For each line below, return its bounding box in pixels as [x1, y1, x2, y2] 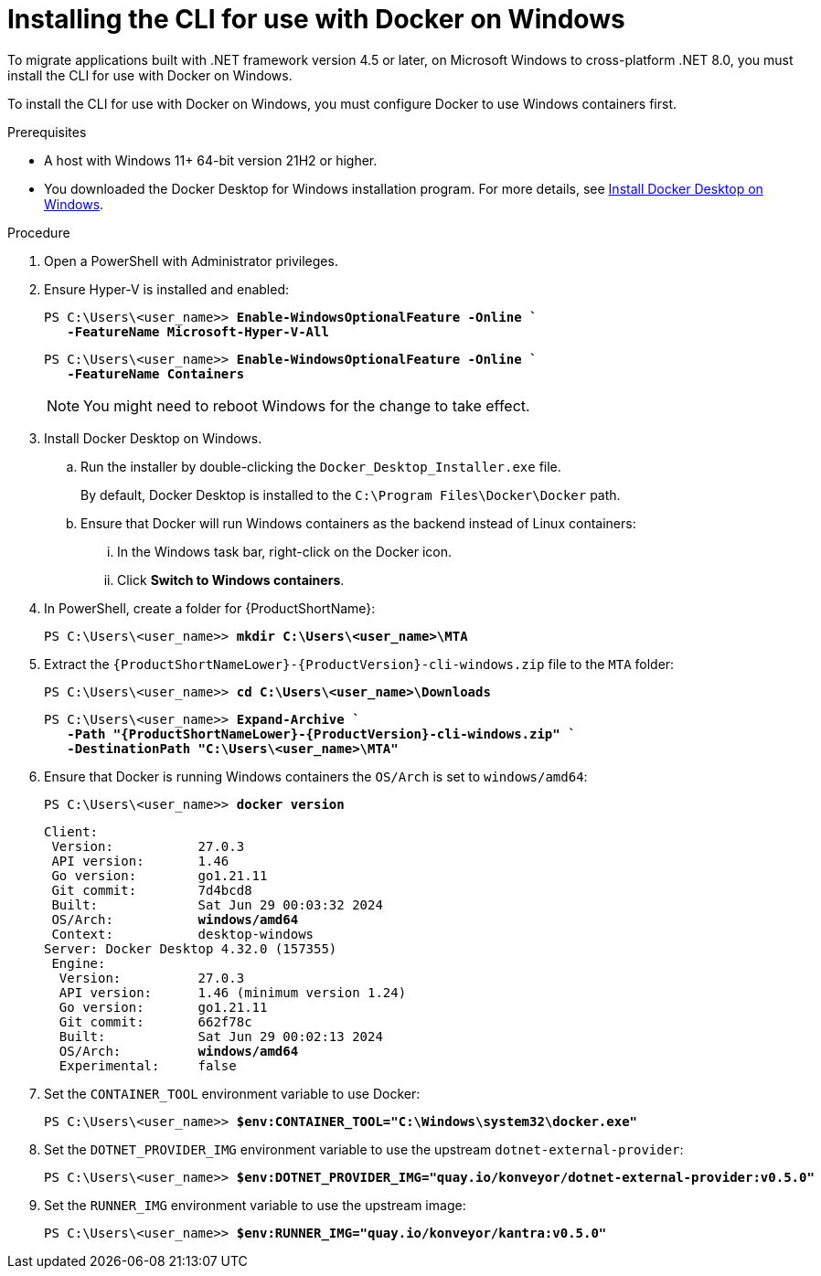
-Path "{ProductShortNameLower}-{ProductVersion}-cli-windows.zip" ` [67, 726, 576, 741]
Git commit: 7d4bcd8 [51, 882, 252, 898]
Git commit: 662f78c [59, 1014, 252, 1029]
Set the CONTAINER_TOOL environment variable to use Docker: [44, 1085, 421, 1101]
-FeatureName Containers [67, 366, 245, 381]
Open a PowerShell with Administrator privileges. [44, 252, 338, 269]
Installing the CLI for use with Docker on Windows [7, 4, 625, 35]
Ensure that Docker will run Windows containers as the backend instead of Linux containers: [80, 515, 636, 531]
